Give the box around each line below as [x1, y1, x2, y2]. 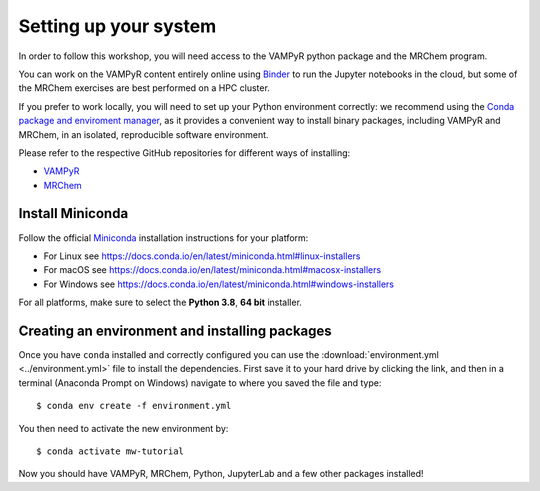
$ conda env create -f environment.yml [36, 400, 232, 412]
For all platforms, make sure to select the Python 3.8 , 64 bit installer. [18, 296, 302, 309]
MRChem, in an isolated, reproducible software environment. [18, 128, 269, 140]
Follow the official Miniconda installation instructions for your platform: [18, 231, 309, 244]
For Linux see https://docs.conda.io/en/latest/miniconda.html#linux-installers [43, 250, 361, 262]
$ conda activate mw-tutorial [36, 446, 185, 457]
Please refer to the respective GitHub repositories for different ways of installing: [18, 146, 351, 159]
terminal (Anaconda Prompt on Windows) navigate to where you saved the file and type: [18, 376, 382, 389]
